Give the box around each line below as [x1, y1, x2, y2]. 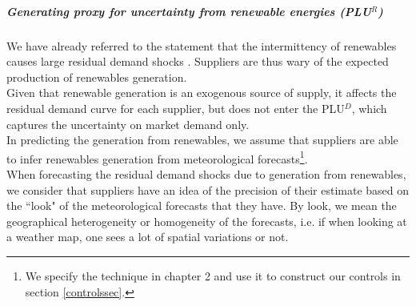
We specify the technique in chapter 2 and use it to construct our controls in [25, 267, 401, 284]
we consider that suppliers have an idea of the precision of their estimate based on [6, 181, 410, 198]
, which [351, 99, 387, 116]
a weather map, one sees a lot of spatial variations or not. [6, 228, 289, 245]
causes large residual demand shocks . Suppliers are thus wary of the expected [6, 53, 389, 70]
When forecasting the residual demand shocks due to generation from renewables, [6, 165, 406, 182]
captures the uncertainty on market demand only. [6, 115, 250, 132]
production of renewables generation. [6, 68, 187, 85]
